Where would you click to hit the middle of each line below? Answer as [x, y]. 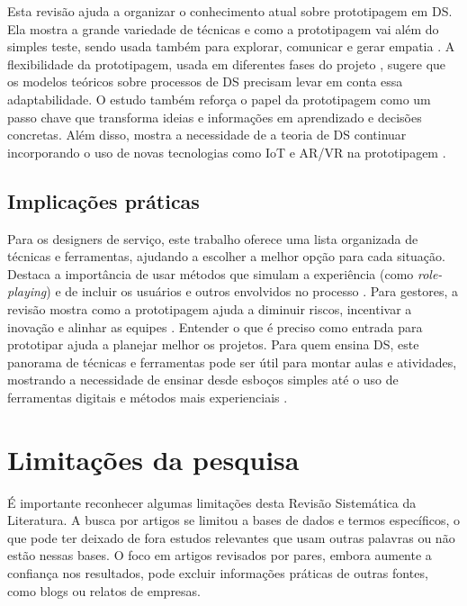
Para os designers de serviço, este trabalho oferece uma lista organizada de [213, 238]
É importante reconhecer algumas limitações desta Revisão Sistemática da [212, 502]
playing [27, 291]
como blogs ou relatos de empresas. [104, 590]
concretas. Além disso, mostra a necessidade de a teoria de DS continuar [207, 135]
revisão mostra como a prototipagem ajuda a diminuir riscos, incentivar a [210, 308]
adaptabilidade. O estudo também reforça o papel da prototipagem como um [219, 99]
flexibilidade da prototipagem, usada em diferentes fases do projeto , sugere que [227, 63]
